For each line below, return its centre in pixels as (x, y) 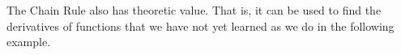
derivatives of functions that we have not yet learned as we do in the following (200, 25)
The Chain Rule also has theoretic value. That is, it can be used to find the (194, 10)
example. (29, 42)
